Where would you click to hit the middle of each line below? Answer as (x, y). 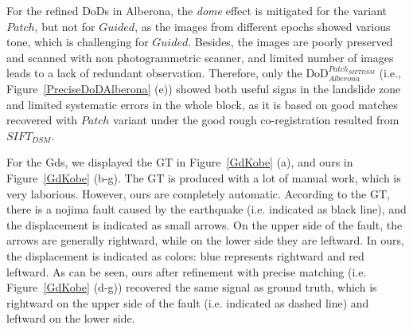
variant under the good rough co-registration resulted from (256, 120)
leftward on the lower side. (71, 318)
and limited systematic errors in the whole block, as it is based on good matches (202, 104)
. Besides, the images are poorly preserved (290, 42)
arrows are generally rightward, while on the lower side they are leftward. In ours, (205, 240)
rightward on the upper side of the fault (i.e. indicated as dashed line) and (188, 302)
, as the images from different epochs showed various (263, 26)
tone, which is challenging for (78, 42)
